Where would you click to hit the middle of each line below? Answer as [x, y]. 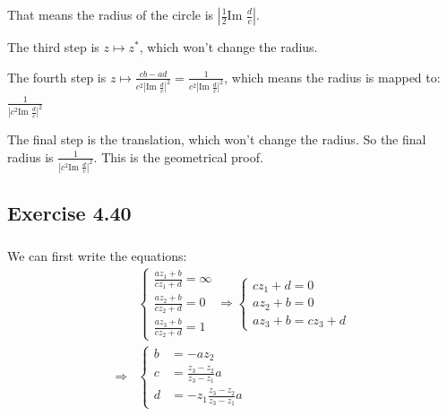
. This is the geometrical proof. [178, 156]
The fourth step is [57, 77]
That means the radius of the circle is [111, 14]
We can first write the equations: [97, 255]
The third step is [53, 47]
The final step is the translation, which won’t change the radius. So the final [217, 139]
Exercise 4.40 [69, 213]
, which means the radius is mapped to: [332, 77]
